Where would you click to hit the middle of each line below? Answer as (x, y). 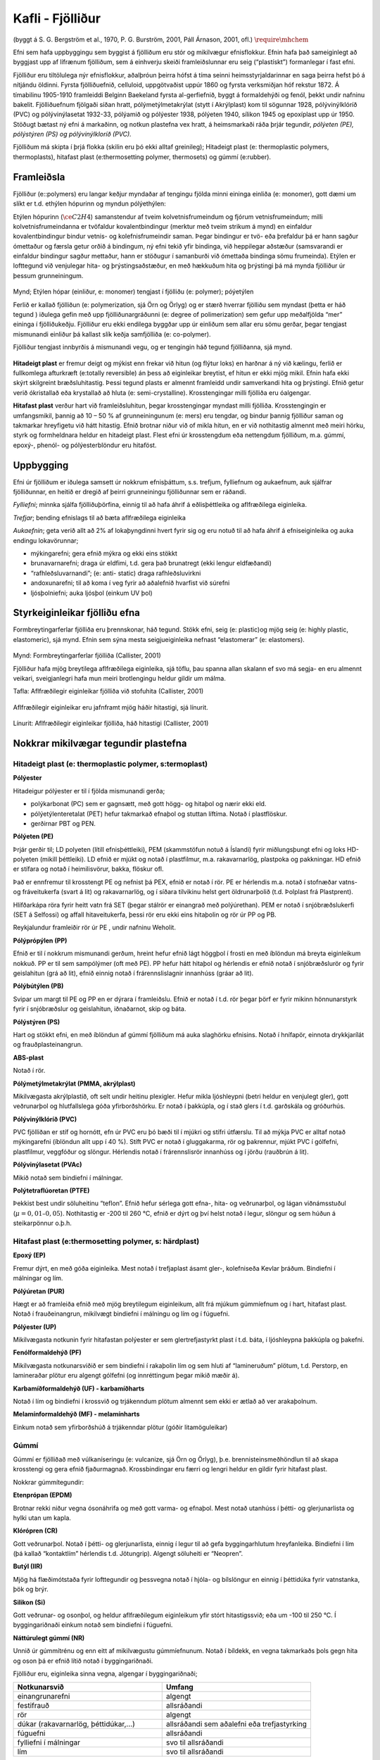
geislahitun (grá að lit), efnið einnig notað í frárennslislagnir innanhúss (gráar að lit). (133, 973)
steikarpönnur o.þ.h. (42, 1223)
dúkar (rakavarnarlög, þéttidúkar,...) (76, 1724)
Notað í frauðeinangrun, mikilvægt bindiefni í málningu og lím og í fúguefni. (121, 1314)
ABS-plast (28, 1057)
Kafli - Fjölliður (57, 18)
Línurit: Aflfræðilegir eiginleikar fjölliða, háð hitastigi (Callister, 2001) (111, 723)
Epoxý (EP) (29, 1255)
